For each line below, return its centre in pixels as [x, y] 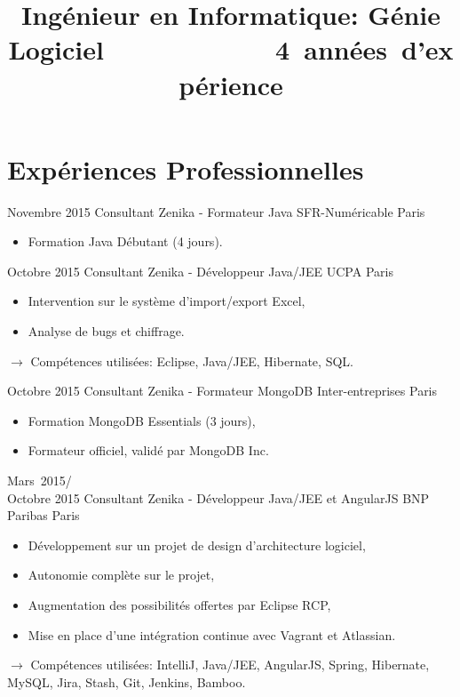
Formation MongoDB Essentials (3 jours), [142, 420]
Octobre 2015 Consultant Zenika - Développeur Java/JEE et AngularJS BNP [218, 497]
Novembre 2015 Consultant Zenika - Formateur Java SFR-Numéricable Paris [216, 211]
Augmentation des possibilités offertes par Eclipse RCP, [179, 605]
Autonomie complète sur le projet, [121, 575]
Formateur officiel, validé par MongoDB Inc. [148, 450]
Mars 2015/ [40, 481]
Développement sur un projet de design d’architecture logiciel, [197, 545]
